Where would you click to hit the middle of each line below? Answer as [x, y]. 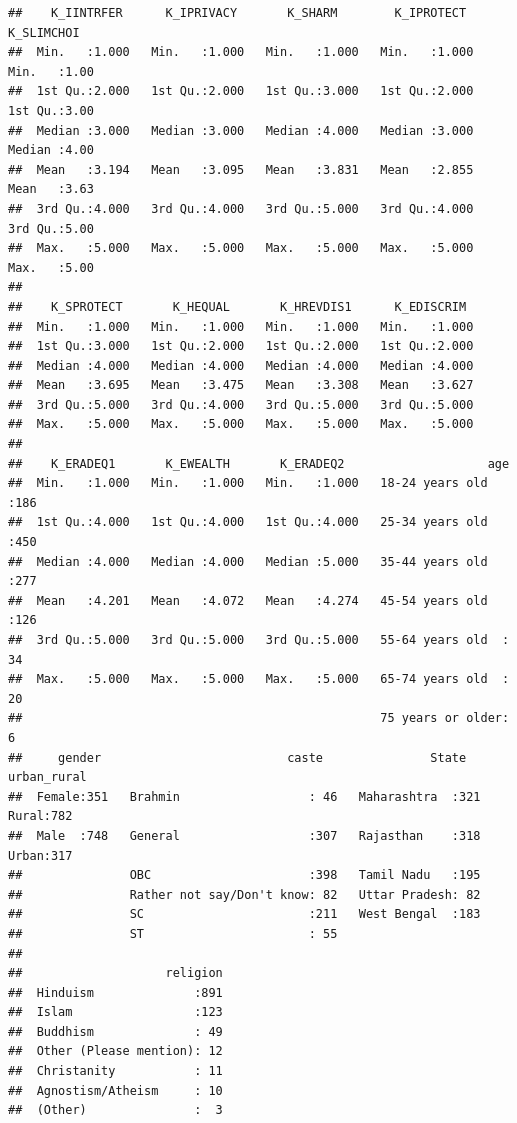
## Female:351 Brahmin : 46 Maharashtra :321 [244, 796]
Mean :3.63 [51, 189]
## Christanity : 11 [115, 1071]
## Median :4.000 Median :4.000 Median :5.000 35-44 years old [248, 561]
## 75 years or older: [259, 718]
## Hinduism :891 [115, 992]
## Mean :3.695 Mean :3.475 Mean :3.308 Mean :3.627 [241, 385]
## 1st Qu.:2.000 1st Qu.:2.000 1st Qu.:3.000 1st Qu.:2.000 [241, 91]
